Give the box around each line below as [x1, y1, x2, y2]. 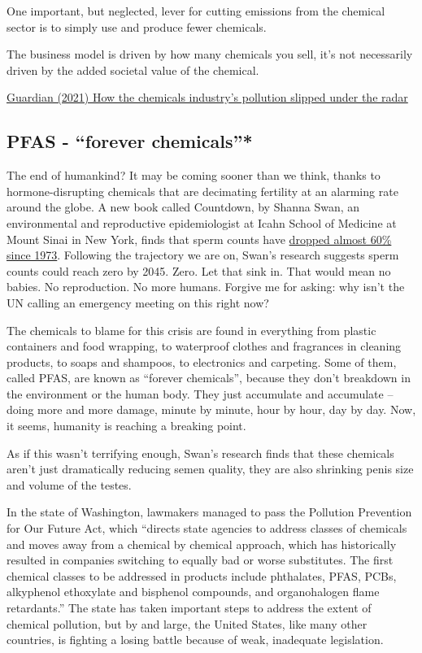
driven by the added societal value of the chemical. [7, 61, 259, 78]
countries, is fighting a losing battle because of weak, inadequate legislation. [7, 631, 384, 648]
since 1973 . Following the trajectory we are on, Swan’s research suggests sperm [7, 246, 399, 263]
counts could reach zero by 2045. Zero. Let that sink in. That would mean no [7, 262, 391, 279]
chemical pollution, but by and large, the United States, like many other [7, 615, 368, 632]
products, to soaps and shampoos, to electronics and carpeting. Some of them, [7, 353, 397, 370]
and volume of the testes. [7, 476, 132, 493]
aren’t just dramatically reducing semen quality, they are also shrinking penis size [7, 460, 414, 477]
